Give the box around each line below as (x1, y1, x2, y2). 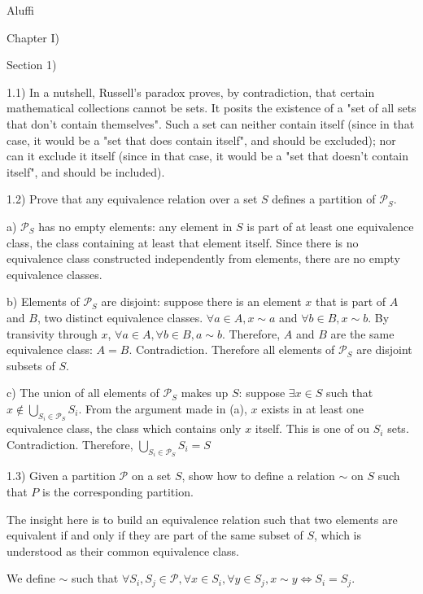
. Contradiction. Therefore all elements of (129, 341, 335, 358)
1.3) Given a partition (7, 467, 116, 484)
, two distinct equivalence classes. (37, 308, 203, 325)
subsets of (7, 356, 55, 373)
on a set (131, 467, 172, 484)
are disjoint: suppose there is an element (101, 293, 302, 310)
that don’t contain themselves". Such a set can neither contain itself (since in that (7, 115, 415, 132)
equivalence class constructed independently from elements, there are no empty (7, 250, 400, 267)
